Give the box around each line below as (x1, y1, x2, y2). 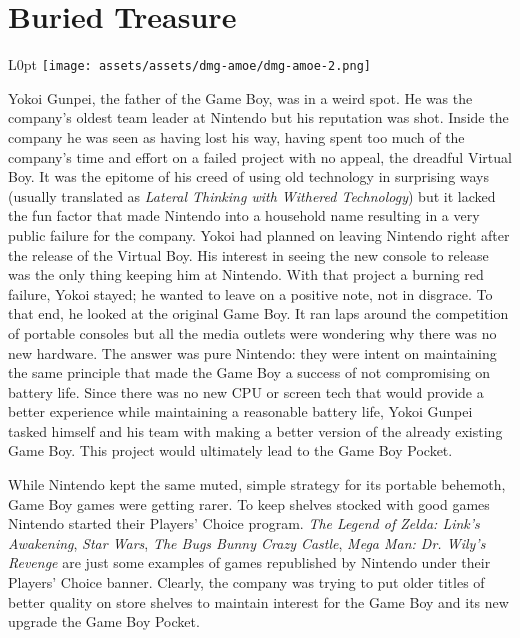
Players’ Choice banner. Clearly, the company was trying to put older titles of (8, 572, 485, 593)
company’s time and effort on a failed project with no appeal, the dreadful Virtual (8, 146, 512, 167)
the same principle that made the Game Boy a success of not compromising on (8, 362, 491, 383)
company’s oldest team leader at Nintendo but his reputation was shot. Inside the (8, 107, 509, 128)
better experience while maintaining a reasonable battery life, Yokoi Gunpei (8, 401, 473, 422)
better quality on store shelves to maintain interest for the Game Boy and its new (8, 591, 509, 612)
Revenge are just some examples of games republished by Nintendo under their (8, 552, 491, 573)
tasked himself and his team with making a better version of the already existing (8, 420, 503, 441)
